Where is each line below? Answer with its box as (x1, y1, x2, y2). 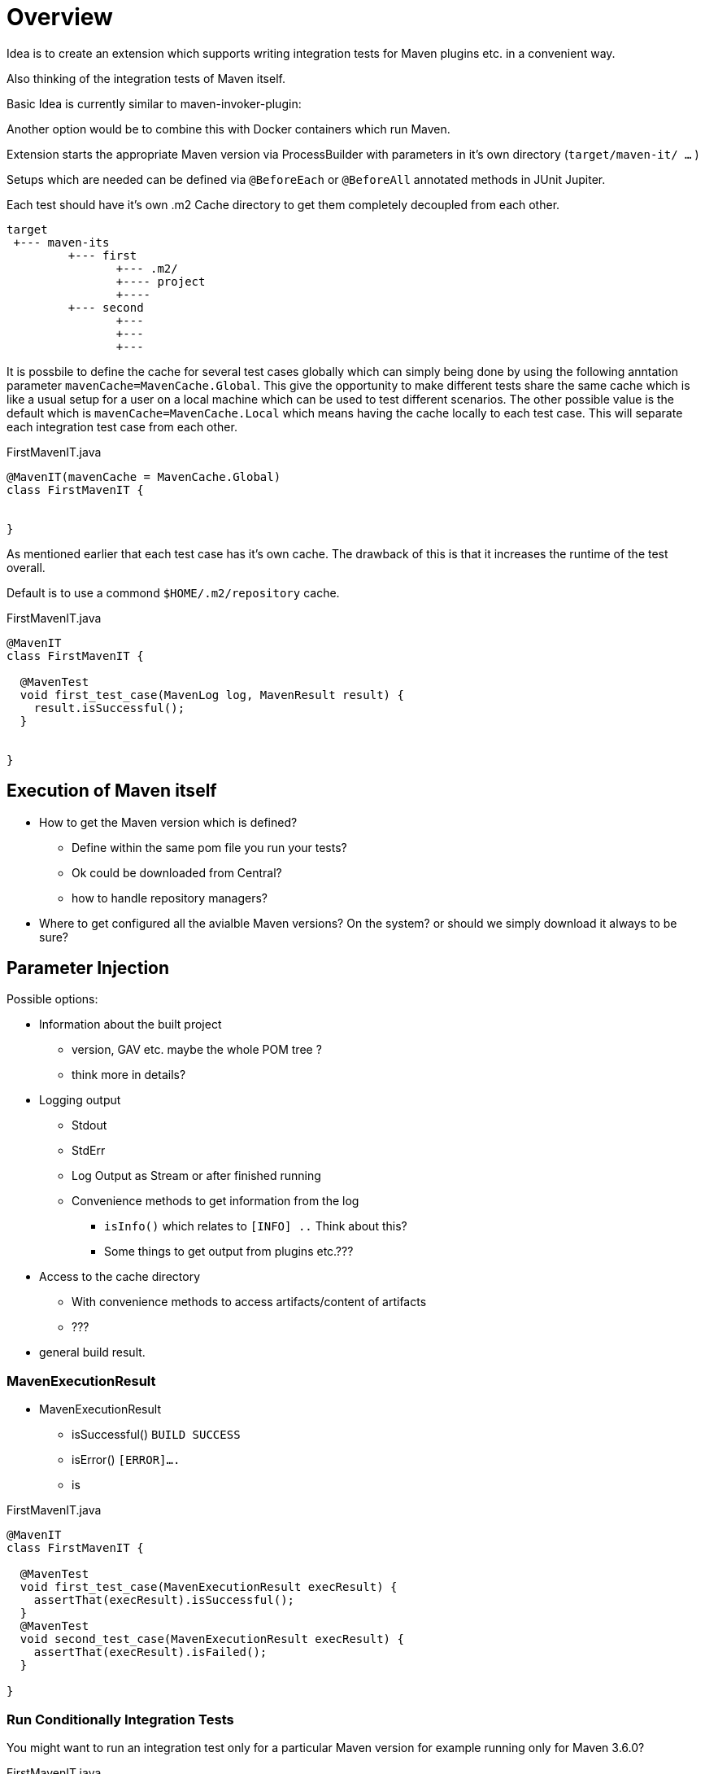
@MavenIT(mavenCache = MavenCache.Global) (7, 470, 281, 483)
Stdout (72, 1118, 107, 1133)
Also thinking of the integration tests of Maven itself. (7, 71, 285, 85)
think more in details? (72, 1068, 186, 1082)
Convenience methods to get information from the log (72, 1194, 359, 1208)
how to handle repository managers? (72, 890, 268, 905)
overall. (7, 560, 46, 575)
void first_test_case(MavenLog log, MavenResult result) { (20, 688, 404, 701)
